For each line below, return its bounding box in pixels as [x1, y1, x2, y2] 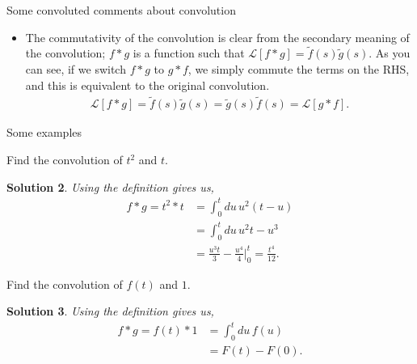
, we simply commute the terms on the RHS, [187, 61, 410, 77]
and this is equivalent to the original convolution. [25, 76, 270, 93]
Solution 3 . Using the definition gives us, [6, 303, 214, 320]
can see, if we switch [25, 61, 126, 77]
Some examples [6, 124, 82, 141]
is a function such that [133, 44, 245, 61]
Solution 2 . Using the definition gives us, [6, 178, 214, 195]
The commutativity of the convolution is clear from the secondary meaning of [25, 28, 410, 45]
